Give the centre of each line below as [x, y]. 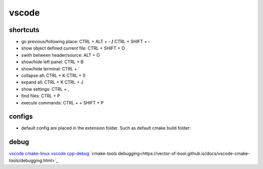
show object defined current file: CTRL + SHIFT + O [73, 48]
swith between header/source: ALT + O [60, 55]
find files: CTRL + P [41, 96]
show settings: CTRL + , [45, 89]
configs [21, 117]
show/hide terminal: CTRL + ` [50, 68]
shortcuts [24, 30]
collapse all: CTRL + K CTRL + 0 [53, 76]
